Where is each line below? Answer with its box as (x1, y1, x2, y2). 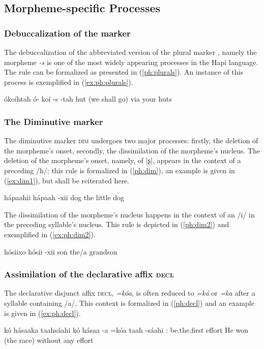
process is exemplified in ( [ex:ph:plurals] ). (4, 76, 133, 87)
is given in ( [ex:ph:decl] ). (4, 307, 81, 318)
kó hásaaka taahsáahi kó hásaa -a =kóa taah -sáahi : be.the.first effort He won (4, 325, 248, 335)
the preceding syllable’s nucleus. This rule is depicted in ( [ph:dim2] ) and (4, 219, 229, 230)
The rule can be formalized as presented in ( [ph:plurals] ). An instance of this (4, 67, 243, 77)
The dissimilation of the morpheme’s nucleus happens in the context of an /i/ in (4, 209, 255, 219)
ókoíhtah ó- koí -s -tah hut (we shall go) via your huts (4, 93, 172, 104)
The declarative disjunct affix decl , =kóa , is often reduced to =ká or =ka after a (4, 288, 255, 298)
